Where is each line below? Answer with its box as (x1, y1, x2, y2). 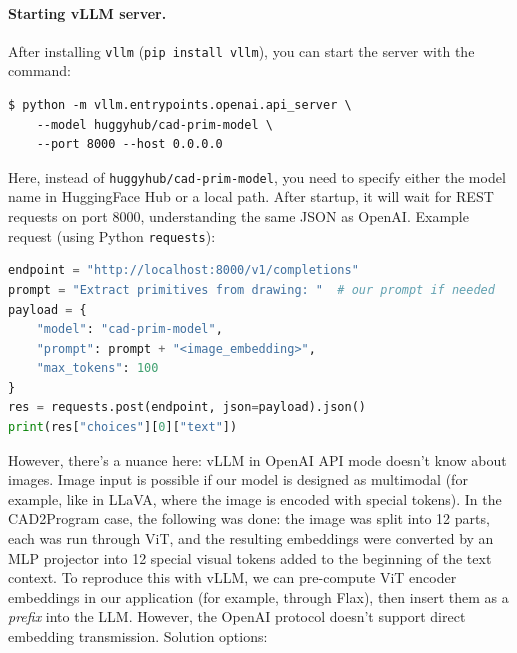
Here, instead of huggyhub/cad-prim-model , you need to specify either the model (8, 166, 506, 187)
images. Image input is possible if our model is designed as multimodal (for (8, 469, 468, 490)
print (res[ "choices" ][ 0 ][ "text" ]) (8, 420, 238, 435)
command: (8, 60, 71, 81)
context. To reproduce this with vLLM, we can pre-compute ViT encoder (8, 567, 457, 588)
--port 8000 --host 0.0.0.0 (36, 137, 223, 152)
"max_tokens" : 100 (36, 361, 159, 376)
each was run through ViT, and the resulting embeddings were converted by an (8, 528, 494, 549)
